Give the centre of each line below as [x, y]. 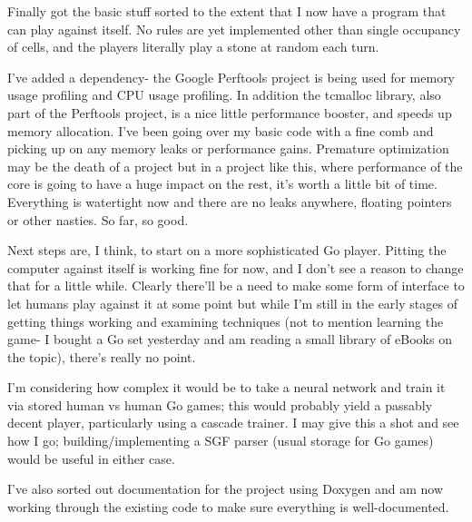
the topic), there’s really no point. [102, 356]
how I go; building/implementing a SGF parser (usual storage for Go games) [221, 441]
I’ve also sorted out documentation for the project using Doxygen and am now [226, 489]
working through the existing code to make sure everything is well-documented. [228, 506]
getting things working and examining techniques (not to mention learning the [226, 321]
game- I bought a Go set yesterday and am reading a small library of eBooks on [230, 339]
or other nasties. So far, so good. [98, 219]
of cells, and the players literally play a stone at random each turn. [193, 47]
